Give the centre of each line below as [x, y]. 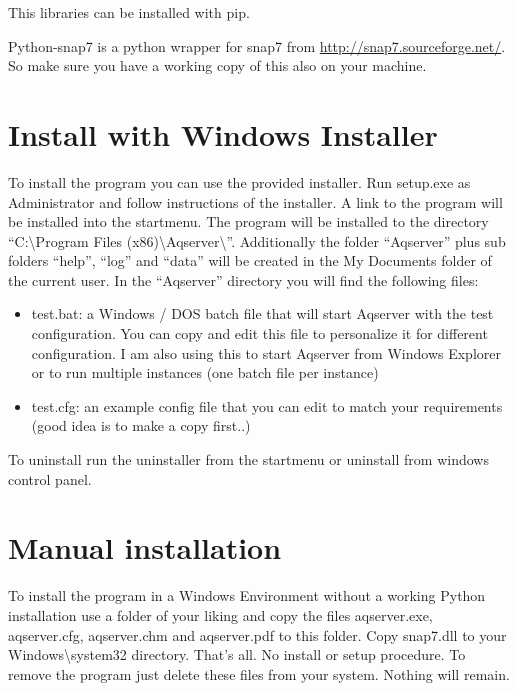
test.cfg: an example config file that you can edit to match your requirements [267, 405]
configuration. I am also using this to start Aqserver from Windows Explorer [266, 352]
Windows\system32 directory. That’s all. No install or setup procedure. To [237, 654]
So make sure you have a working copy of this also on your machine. [217, 65]
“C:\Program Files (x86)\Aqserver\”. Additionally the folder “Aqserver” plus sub [257, 240]
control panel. [50, 478]
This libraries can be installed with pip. [129, 12]
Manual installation [145, 547]
